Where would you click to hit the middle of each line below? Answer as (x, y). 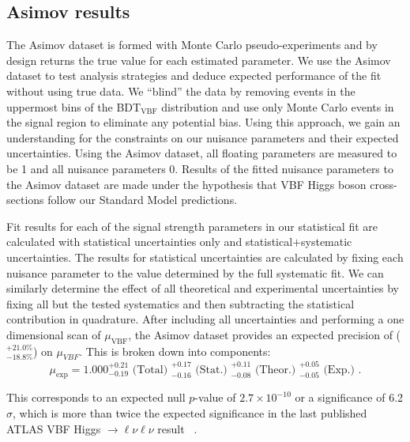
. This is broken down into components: (175, 351)
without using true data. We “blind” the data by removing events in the (181, 91)
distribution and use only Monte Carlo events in (278, 106)
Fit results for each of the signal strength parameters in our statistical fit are (192, 226)
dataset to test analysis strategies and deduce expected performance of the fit (194, 76)
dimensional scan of (54, 334)
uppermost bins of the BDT (74, 106)
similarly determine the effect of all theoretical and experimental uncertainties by (203, 288)
